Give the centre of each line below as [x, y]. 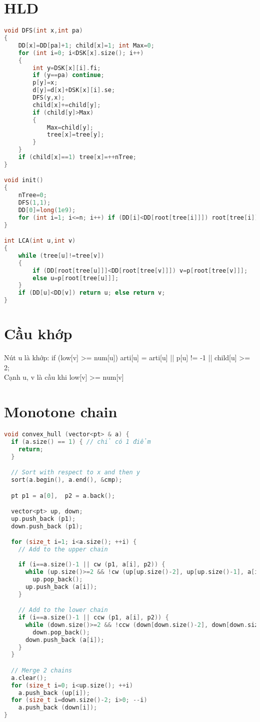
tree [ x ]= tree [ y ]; [75, 135]
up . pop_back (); [58, 579]
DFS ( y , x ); [49, 98]
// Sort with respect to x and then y [76, 473]
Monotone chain [61, 412]
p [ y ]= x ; [45, 83]
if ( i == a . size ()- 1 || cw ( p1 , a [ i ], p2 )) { [92, 565]
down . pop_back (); [61, 632]
